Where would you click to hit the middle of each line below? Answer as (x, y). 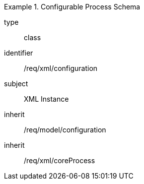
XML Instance (46, 99)
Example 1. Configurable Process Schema (72, 7)
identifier (19, 53)
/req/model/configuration (65, 130)
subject (16, 84)
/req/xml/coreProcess (60, 160)
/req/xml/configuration (61, 68)
